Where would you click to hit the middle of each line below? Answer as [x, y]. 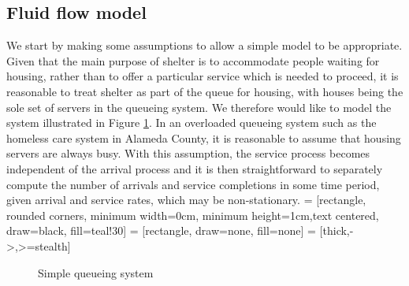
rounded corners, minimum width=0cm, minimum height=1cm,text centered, [193, 215]
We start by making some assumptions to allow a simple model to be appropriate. [204, 45]
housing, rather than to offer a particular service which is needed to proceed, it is [203, 76]
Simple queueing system [96, 272]
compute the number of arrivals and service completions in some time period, [193, 184]
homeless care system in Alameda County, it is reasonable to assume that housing [204, 137]
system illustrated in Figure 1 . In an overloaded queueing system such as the [191, 123]
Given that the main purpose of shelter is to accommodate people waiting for [193, 60]
